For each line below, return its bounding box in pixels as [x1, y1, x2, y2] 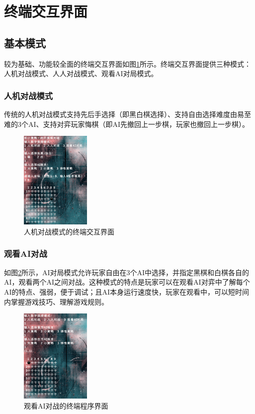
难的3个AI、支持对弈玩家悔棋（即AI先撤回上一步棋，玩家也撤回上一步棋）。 [4, 118, 250, 129]
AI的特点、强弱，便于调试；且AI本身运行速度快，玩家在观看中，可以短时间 [4, 286, 250, 297]
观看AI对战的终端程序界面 [24, 401, 108, 411]
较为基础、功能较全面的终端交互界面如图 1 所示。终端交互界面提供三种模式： [4, 58, 251, 69]
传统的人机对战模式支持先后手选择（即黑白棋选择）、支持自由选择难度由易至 [4, 108, 251, 119]
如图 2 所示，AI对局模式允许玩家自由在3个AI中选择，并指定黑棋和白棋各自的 [4, 267, 250, 277]
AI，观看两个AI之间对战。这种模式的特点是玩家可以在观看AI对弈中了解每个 [4, 277, 250, 287]
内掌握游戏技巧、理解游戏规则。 [4, 296, 108, 307]
